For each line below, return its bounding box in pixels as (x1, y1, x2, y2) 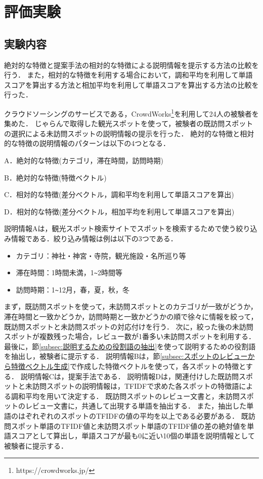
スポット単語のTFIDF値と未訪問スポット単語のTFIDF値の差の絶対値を (11, 420, 247, 431)
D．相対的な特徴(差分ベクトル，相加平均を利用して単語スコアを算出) (4, 206, 235, 216)
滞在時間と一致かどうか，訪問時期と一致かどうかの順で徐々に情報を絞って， (4, 311, 258, 322)
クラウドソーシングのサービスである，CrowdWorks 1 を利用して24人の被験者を (4, 106, 259, 119)
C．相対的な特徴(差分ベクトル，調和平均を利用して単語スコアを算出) (4, 189, 234, 200)
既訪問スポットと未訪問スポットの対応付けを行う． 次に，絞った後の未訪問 (4, 321, 253, 331)
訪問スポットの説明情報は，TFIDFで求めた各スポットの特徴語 (32, 381, 239, 391)
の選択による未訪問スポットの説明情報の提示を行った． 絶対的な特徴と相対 (4, 128, 254, 138)
